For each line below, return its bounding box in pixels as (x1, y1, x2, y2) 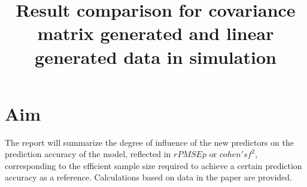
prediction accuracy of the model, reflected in (5, 148, 171, 160)
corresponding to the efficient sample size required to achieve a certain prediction (5, 159, 302, 171)
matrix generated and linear (37, 21, 274, 45)
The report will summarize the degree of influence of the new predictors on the (5, 136, 294, 148)
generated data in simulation (35, 44, 276, 69)
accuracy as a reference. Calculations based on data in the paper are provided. (5, 171, 292, 183)
